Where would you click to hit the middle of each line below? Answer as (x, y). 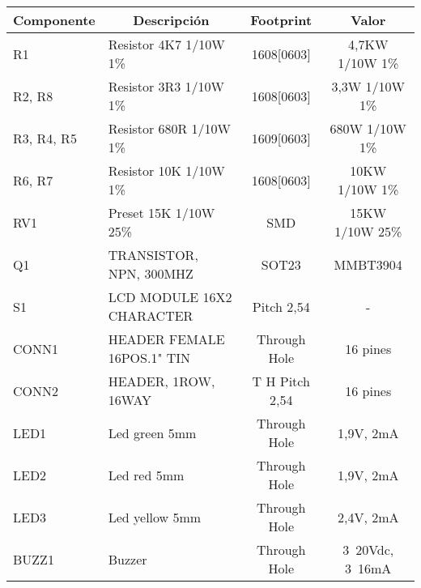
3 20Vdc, (368, 550)
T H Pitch (281, 381)
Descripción (171, 20)
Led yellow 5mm (155, 517)
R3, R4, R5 (45, 138)
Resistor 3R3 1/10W (166, 86)
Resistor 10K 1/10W (166, 170)
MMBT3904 (368, 264)
